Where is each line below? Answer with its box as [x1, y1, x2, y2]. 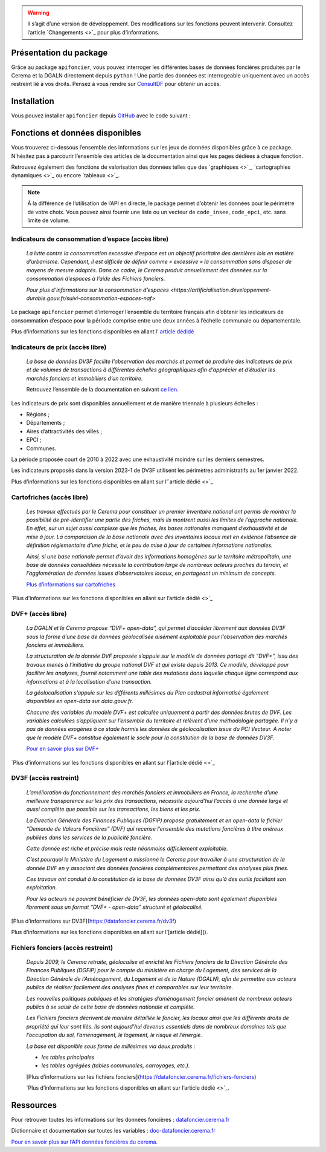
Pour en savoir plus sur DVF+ [26, 745, 100, 753]
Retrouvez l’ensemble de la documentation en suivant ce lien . [26, 386, 179, 393]
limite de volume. [27, 217, 70, 224]
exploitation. [26, 884, 57, 891]
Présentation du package [11, 47, 108, 57]
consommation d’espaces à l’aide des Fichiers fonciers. [26, 275, 165, 283]
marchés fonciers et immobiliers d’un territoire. [26, 375, 143, 382]
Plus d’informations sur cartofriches [26, 581, 116, 588]
